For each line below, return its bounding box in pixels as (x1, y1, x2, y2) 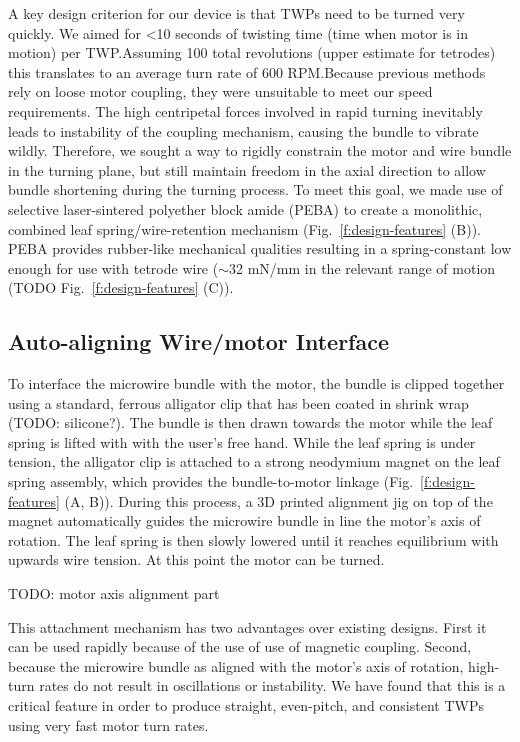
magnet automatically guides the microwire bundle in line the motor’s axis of (8, 510, 481, 531)
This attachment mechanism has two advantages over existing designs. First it (8, 616, 487, 637)
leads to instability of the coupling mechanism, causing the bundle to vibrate (8, 120, 479, 141)
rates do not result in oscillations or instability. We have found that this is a (39, 675, 506, 696)
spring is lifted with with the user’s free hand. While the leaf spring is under (8, 431, 476, 452)
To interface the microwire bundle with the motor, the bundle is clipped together (8, 373, 505, 394)
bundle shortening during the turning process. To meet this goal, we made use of (8, 179, 503, 200)
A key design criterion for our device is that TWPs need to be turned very (8, 3, 465, 23)
